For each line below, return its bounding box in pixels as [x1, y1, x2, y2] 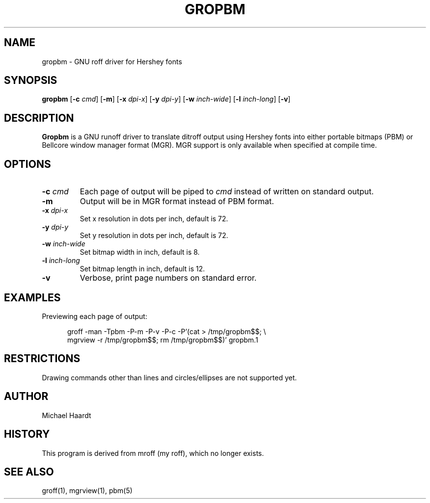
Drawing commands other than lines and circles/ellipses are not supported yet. [42, 373, 297, 382]
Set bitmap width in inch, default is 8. [80, 248, 200, 257]
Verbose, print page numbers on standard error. [80, 273, 257, 283]
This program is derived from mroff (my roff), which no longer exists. [42, 449, 264, 457]
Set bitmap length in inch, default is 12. [80, 265, 205, 273]
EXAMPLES [4, 291, 61, 304]
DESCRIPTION [4, 111, 74, 124]
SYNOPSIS [4, 74, 57, 87]
